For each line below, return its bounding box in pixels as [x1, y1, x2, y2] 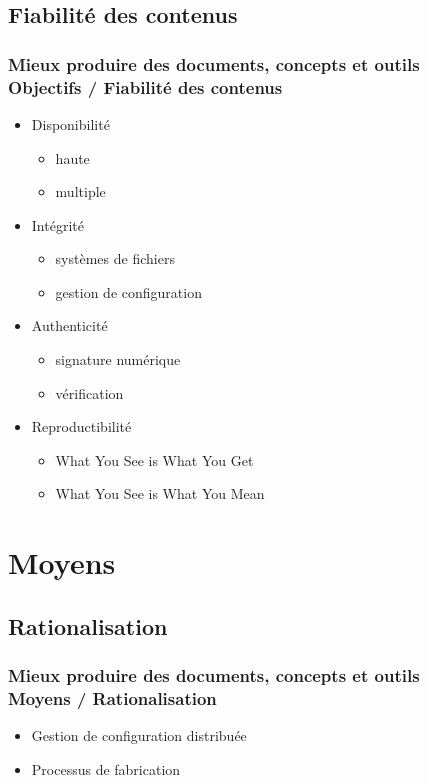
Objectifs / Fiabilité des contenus [8, 74, 283, 99]
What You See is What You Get [55, 449, 254, 470]
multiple [55, 181, 106, 202]
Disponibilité [31, 113, 110, 134]
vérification [55, 382, 124, 403]
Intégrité [31, 214, 84, 235]
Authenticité [31, 315, 108, 336]
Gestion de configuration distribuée [31, 725, 247, 746]
